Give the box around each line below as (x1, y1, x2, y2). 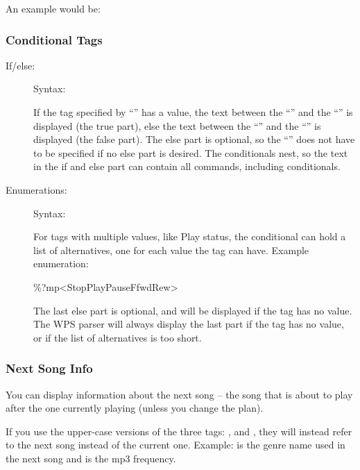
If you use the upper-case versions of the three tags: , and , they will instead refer (6, 423, 352, 438)
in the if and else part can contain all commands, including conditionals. (33, 159, 341, 174)
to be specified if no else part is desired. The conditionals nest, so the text (33, 145, 348, 160)
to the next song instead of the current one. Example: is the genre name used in (6, 437, 345, 452)
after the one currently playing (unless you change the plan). (6, 401, 264, 415)
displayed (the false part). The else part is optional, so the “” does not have (33, 132, 355, 146)
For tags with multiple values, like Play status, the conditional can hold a (33, 229, 346, 244)
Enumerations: (6, 182, 67, 196)
